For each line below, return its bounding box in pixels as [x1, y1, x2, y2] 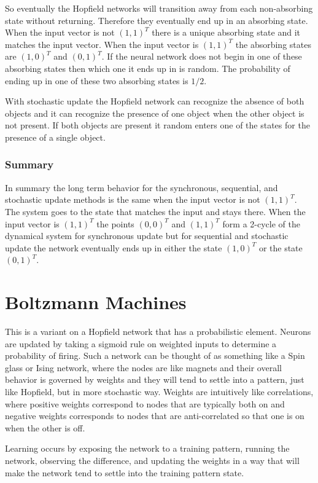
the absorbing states [235, 37, 311, 50]
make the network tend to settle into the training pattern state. [5, 466, 244, 479]
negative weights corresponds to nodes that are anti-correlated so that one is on [5, 409, 304, 422]
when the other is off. [5, 421, 85, 434]
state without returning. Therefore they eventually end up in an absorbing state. [5, 14, 308, 26]
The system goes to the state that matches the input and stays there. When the [5, 205, 306, 218]
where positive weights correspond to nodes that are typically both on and [5, 397, 285, 410]
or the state [258, 241, 303, 254]
